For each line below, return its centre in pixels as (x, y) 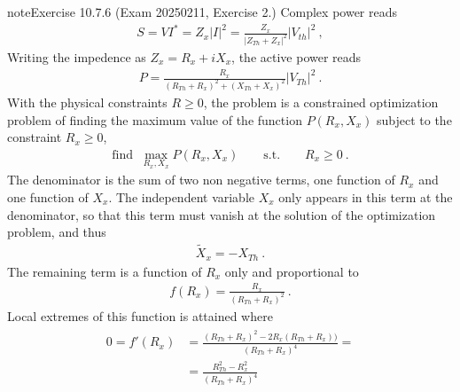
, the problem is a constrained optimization (321, 102)
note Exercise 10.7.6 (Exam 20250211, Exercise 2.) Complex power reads (202, 12)
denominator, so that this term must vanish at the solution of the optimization (222, 214)
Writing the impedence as (77, 57)
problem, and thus (57, 232)
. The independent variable (182, 197)
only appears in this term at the (366, 197)
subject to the (414, 119)
